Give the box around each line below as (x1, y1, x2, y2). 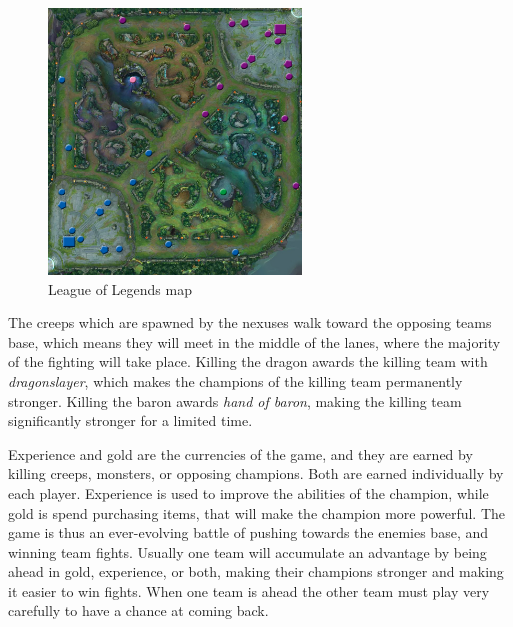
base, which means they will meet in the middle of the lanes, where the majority (8, 331, 501, 352)
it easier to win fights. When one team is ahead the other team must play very (8, 580, 490, 601)
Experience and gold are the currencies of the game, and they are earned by (8, 443, 473, 464)
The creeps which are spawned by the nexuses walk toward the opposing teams (8, 312, 492, 333)
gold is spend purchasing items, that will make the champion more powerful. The (8, 502, 506, 523)
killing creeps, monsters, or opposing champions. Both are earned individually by (8, 463, 504, 484)
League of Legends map (48, 278, 192, 299)
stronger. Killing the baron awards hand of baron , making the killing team (8, 390, 462, 411)
